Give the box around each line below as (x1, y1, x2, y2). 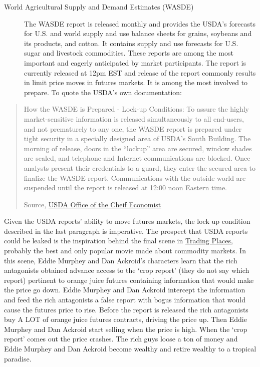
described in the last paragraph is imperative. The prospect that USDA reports (4, 225, 248, 236)
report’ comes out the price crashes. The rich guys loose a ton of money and (4, 333, 238, 344)
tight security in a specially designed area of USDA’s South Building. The (24, 133, 251, 144)
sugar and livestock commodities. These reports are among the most (24, 48, 233, 58)
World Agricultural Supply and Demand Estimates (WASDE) (4, 2, 194, 12)
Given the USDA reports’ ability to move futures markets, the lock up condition (4, 216, 250, 226)
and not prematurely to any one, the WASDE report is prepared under (24, 123, 242, 134)
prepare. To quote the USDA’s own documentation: (24, 87, 182, 97)
